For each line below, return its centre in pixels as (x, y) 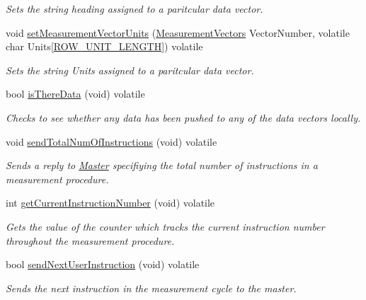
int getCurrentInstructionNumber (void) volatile (110, 203)
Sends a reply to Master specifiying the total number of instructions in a (162, 165)
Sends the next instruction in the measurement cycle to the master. (151, 288)
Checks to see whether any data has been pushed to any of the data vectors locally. (183, 117)
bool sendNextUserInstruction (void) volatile (103, 264)
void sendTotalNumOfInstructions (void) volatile (111, 141)
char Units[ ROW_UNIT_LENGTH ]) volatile (104, 46)
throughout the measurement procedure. (90, 240)
